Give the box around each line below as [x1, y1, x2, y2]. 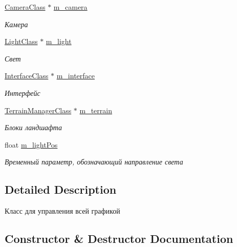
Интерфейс [5, 87, 40, 98]
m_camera [53, 2, 88, 12]
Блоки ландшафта [5, 122, 62, 133]
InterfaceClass [5, 70, 49, 81]
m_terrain [79, 105, 112, 115]
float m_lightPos [5, 139, 58, 150]
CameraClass [5, 2, 46, 12]
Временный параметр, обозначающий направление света [5, 156, 183, 167]
